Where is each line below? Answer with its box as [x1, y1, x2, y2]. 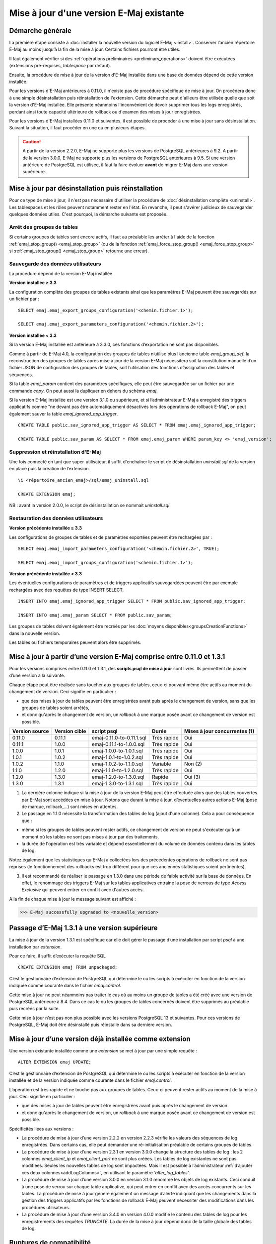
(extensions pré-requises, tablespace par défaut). [9, 63, 111, 69]
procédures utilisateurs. [21, 1204, 70, 1210]
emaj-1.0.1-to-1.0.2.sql [91, 754, 143, 761]
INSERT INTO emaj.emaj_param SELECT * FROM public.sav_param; [18, 613, 173, 618]
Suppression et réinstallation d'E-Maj [9, 448, 101, 455]
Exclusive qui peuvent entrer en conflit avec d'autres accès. [21, 887, 144, 893]
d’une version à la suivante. [9, 672, 66, 679]
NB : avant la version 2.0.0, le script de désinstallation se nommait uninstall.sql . [9, 502, 171, 508]
